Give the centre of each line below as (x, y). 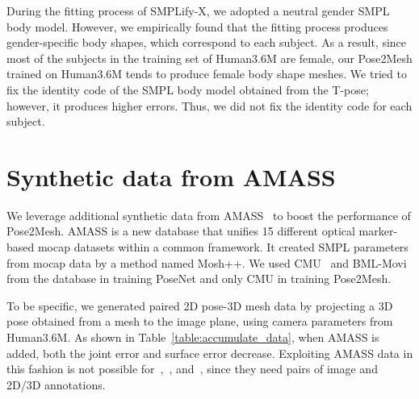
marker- (378, 231)
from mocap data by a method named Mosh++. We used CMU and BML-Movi (207, 262)
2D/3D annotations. (56, 384)
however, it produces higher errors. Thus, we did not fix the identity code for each (209, 105)
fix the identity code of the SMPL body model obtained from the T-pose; (188, 89)
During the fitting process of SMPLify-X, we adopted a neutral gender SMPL (198, 10)
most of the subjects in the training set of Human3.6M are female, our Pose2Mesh (209, 58)
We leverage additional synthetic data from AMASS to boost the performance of (209, 215)
